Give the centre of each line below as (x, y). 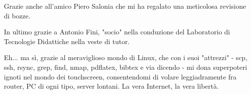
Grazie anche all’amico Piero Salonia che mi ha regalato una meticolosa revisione (125, 6)
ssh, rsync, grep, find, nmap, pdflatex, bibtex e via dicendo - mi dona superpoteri (125, 67)
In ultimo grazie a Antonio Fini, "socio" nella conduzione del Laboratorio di (117, 32)
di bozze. (17, 15)
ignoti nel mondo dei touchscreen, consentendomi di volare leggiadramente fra (120, 76)
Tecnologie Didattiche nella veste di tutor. (67, 41)
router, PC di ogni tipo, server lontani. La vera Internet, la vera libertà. (111, 86)
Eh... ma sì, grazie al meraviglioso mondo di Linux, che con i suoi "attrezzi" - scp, (126, 57)
